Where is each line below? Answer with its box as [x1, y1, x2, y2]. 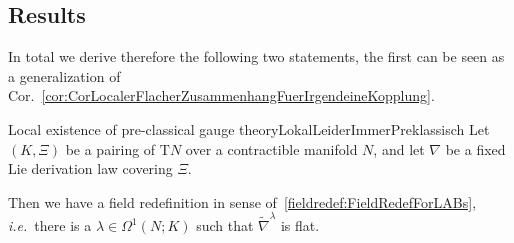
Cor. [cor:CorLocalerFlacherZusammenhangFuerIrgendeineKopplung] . [8, 85, 435, 106]
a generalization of [8, 65, 121, 86]
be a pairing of [65, 138, 156, 159]
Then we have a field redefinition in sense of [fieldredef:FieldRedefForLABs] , [8, 191, 477, 212]
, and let [373, 138, 425, 159]
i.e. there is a [8, 215, 92, 236]
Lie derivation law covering [8, 158, 173, 179]
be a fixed [445, 138, 506, 159]
